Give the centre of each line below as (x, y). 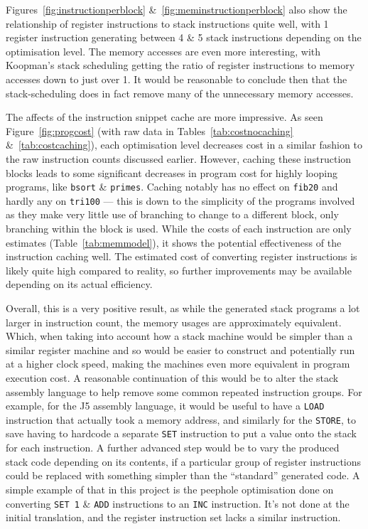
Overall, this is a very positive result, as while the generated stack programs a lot (183, 308)
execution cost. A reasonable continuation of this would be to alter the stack (172, 377)
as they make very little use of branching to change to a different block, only (172, 214)
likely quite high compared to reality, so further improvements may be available (179, 270)
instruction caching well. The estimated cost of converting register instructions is (182, 256)
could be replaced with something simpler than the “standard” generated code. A (183, 475)
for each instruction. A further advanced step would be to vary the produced (173, 448)
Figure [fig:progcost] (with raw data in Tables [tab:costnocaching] (150, 130)
